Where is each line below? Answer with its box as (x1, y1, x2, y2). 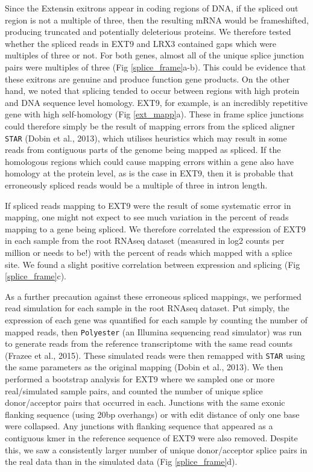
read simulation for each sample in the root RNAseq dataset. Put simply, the (5, 302, 289, 314)
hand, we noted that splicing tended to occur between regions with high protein (5, 84, 300, 97)
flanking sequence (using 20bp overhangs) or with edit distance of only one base (5, 408, 300, 420)
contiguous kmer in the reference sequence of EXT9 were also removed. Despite (5, 431, 298, 444)
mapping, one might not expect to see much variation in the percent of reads (5, 211, 289, 223)
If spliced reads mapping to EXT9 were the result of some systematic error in (5, 199, 291, 211)
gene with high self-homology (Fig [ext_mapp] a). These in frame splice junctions (5, 108, 304, 120)
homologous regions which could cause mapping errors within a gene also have (5, 155, 294, 167)
